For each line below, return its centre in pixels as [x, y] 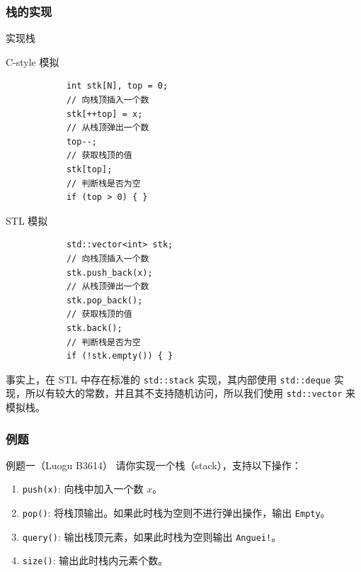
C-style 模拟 [33, 61]
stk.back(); [94, 328]
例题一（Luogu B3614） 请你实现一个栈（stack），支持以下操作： [154, 465]
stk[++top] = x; [104, 114]
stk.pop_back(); [104, 300]
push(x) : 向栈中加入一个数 [83, 489]
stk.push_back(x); [109, 273]
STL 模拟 [27, 220]
